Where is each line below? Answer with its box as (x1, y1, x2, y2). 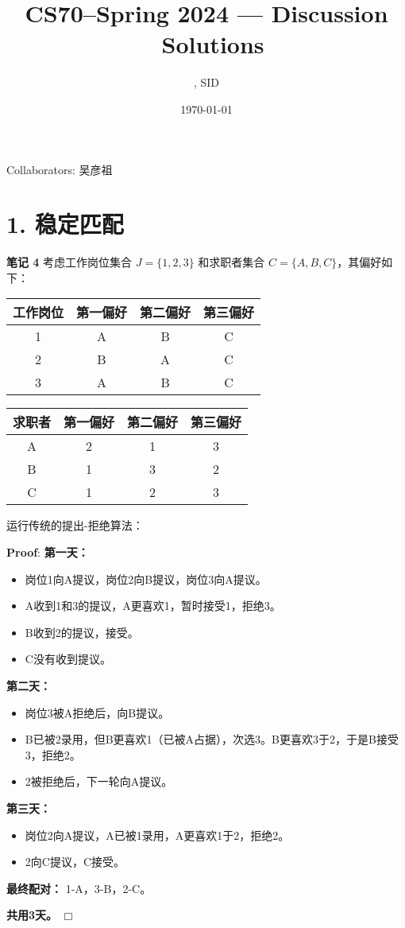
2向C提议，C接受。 (25, 853, 125, 870)
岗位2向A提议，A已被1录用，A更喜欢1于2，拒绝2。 (25, 826, 290, 843)
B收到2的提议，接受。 (25, 623, 139, 640)
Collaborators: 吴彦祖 (6, 161, 113, 177)
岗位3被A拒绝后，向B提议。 (25, 704, 170, 720)
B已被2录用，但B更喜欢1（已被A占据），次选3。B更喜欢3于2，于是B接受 (25, 731, 399, 747)
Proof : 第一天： (6, 544, 89, 560)
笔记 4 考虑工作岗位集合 (6, 254, 133, 270)
